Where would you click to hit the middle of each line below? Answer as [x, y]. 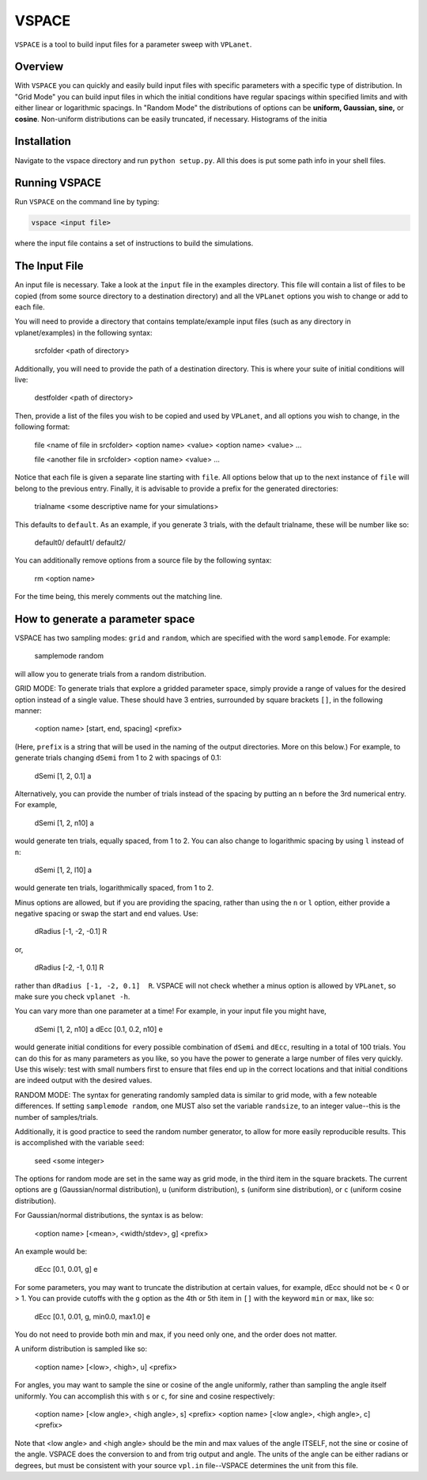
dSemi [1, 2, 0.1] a [63, 776]
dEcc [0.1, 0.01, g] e [66, 1269]
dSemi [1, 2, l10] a [63, 870]
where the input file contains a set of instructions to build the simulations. [134, 243]
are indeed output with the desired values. [83, 1080]
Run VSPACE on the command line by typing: [87, 202]
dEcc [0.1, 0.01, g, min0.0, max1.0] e [92, 1316]
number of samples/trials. [57, 1117]
